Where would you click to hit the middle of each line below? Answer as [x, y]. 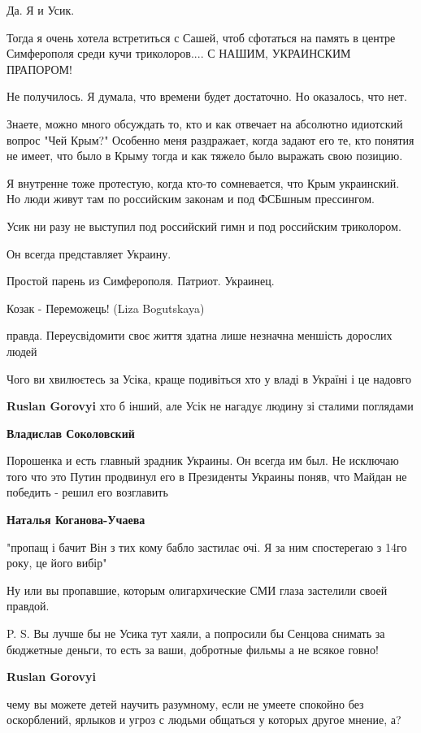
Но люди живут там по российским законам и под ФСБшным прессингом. [191, 199]
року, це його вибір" [57, 563]
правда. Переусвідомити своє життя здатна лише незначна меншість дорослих [200, 335]
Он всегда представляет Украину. [89, 253]
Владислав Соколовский [71, 433]
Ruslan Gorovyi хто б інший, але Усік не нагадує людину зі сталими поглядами [210, 406]
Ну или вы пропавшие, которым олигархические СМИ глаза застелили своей [197, 590]
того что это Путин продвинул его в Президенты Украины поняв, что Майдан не [207, 476]
